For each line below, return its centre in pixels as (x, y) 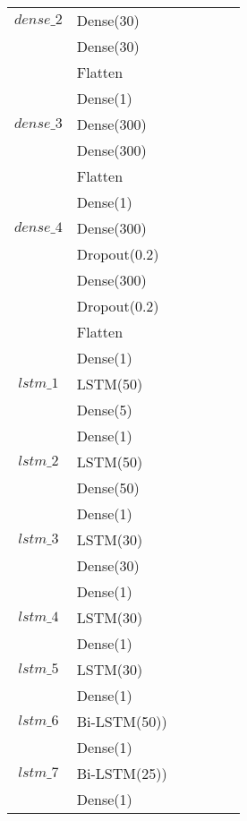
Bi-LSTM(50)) (122, 721)
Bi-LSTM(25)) (122, 773)
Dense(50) (108, 487)
